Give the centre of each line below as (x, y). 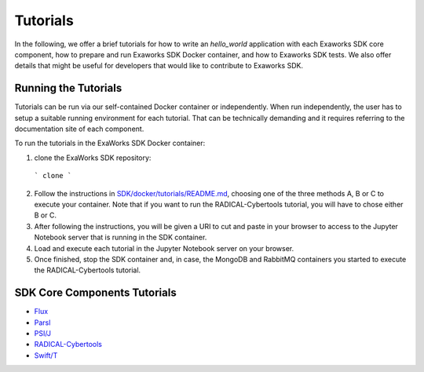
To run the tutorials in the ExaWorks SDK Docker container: (110, 143)
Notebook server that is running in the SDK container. (121, 237)
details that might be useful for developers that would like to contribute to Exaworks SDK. (159, 66)
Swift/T (46, 355)
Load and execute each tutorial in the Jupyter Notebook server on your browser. (164, 248)
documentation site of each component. (79, 129)
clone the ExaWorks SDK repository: (93, 158)
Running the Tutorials (68, 88)
